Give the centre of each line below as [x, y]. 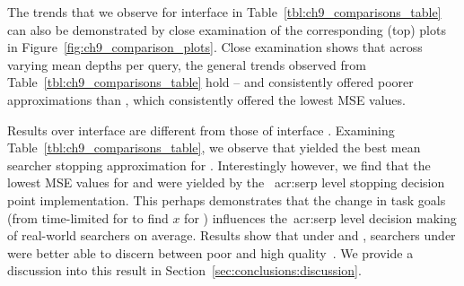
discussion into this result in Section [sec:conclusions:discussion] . [184, 270]
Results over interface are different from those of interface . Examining [201, 130]
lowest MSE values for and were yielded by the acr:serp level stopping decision [226, 182]
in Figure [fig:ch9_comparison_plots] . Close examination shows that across [215, 47]
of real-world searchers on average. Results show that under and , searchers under [232, 235]
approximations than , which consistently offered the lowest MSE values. [206, 99]
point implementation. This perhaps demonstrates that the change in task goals [227, 199]
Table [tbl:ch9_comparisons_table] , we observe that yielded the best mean [214, 147]
